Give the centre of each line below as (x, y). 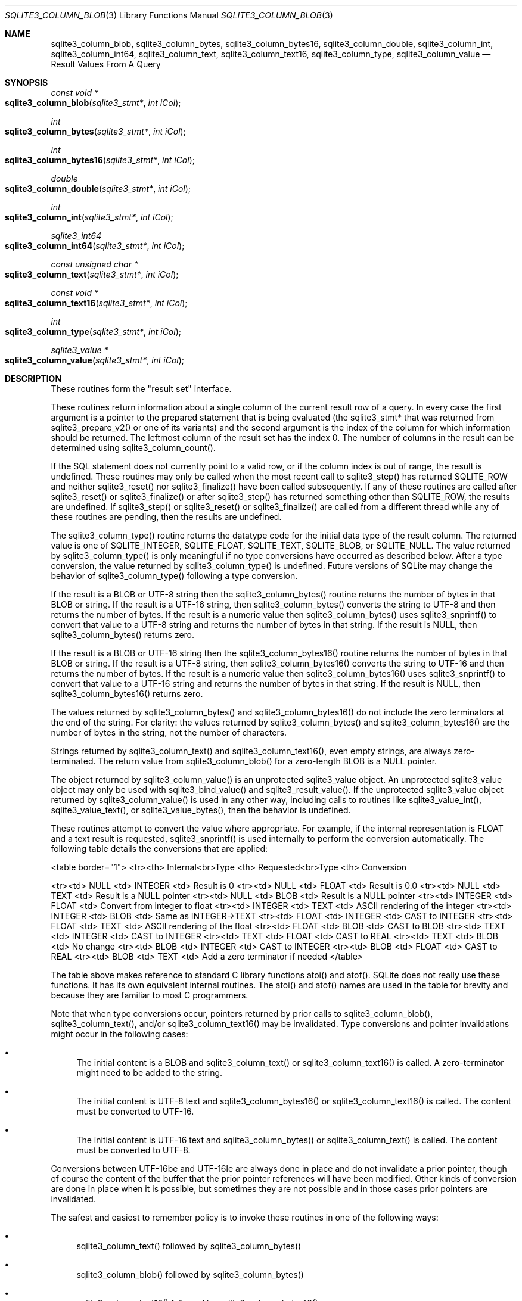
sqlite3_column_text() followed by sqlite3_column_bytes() (189, 1246)
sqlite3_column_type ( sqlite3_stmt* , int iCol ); (93, 332)
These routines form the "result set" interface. (141, 389)
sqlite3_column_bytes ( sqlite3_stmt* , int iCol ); (95, 131)
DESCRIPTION (33, 379)
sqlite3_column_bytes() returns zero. (123, 635)
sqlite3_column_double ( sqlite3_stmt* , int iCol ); (98, 189)
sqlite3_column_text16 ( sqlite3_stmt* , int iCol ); (96, 303)
